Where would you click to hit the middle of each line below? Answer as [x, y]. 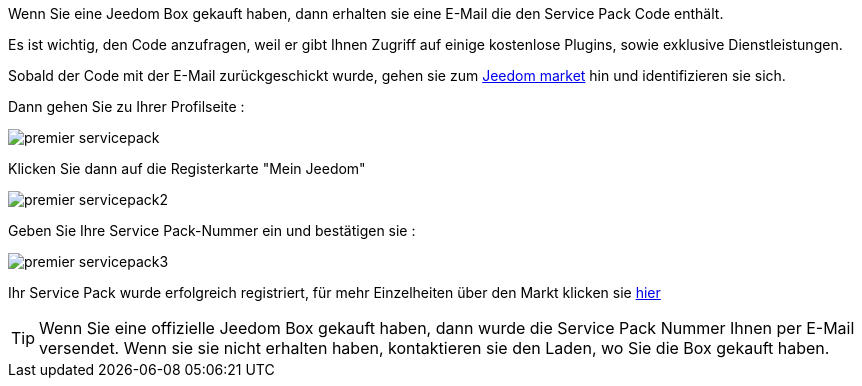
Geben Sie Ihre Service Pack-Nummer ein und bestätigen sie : [212, 230]
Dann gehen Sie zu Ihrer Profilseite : [126, 106]
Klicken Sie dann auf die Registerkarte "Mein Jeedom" [187, 168]
